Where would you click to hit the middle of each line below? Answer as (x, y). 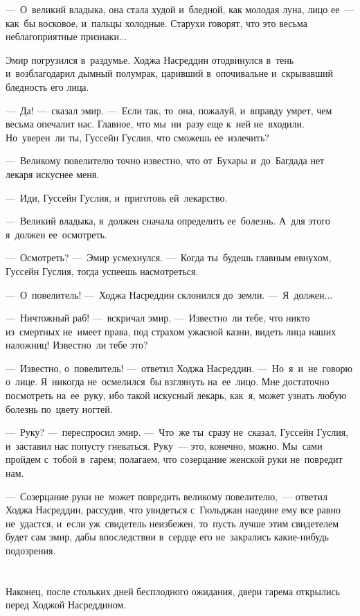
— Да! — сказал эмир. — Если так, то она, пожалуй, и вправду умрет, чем (169, 110)
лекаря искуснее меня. (53, 174)
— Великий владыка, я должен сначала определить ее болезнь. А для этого (168, 221)
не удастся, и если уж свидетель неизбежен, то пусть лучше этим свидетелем (172, 523)
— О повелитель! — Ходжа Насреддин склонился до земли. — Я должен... (169, 294)
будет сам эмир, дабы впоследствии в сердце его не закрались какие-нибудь (167, 537)
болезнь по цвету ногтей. (59, 408)
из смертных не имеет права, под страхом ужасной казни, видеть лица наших (171, 331)
